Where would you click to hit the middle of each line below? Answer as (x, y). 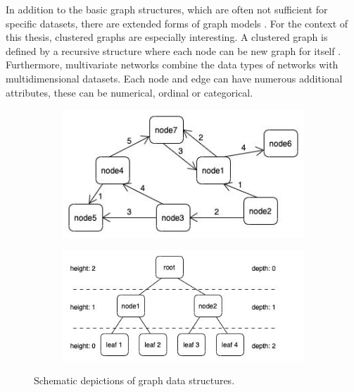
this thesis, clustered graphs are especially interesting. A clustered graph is (167, 37)
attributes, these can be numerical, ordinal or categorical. (129, 92)
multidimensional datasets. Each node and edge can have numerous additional (174, 78)
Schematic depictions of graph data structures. (134, 380)
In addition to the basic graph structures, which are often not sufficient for (167, 9)
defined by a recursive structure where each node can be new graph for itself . (173, 50)
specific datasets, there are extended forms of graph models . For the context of (177, 23)
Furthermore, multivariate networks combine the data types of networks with (172, 65)
